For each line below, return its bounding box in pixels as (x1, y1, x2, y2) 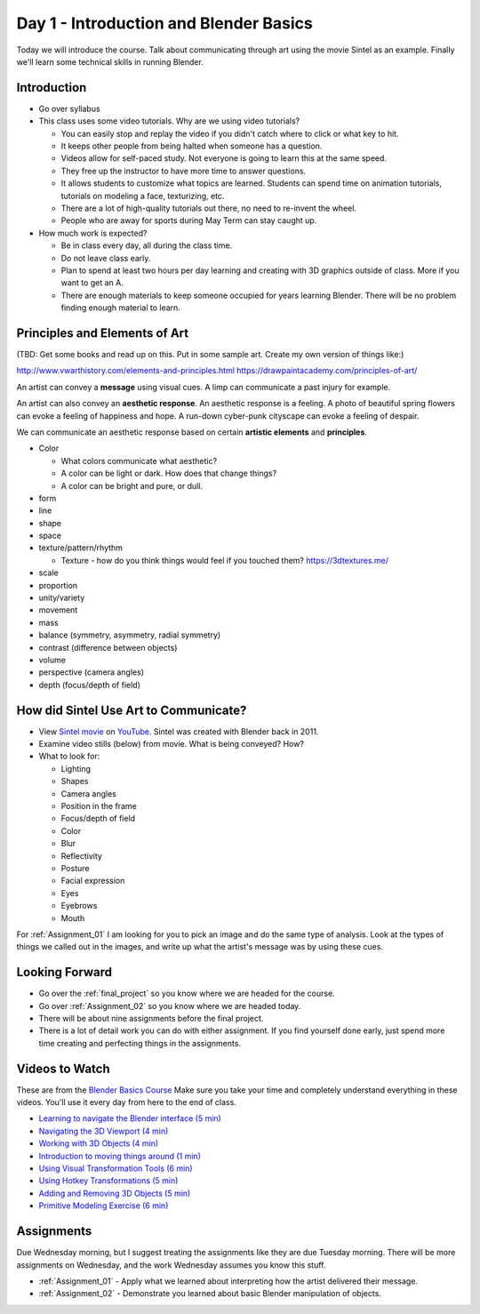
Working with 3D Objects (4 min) (38, 1138, 159, 1149)
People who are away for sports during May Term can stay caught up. (60, 215, 317, 226)
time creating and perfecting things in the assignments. (38, 1038, 242, 1048)
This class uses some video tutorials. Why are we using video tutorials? (38, 116, 300, 126)
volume (38, 654, 67, 665)
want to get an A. (60, 277, 124, 288)
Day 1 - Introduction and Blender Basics (16, 13, 313, 33)
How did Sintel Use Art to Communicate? (16, 702, 247, 717)
